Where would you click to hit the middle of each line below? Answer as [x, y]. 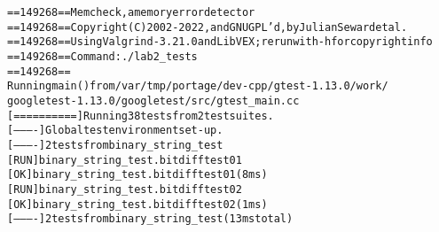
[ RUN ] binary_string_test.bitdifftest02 [125, 189]
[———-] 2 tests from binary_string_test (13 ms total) [150, 219]
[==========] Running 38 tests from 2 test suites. [141, 116]
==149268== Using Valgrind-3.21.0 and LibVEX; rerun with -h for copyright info [220, 42]
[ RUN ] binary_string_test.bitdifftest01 [125, 160]
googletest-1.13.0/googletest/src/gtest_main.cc [153, 101]
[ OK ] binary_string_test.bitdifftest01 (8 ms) [137, 175]
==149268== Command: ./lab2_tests [102, 56]
